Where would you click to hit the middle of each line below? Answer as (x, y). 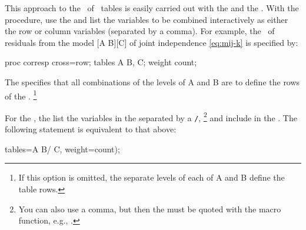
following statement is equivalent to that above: (91, 129)
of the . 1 (21, 95)
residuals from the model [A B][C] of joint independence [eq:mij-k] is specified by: (152, 42)
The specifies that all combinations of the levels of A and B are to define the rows (152, 81)
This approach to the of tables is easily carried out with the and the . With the (152, 8)
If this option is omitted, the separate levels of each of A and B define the (152, 177)
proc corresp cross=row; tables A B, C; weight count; (101, 62)
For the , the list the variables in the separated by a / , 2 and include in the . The (151, 116)
